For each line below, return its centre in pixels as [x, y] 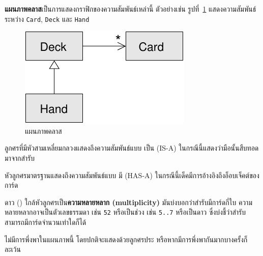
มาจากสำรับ [20, 158]
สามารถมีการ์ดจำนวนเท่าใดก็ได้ [46, 222]
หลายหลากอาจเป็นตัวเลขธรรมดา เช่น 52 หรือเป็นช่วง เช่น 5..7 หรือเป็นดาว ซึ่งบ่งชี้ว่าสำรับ [125, 212]
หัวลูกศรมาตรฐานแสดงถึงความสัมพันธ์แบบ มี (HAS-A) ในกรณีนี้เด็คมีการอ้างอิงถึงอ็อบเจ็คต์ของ [132, 175]
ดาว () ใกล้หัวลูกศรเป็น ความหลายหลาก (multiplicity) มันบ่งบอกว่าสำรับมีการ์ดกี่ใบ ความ [128, 202]
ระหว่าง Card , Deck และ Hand [47, 19]
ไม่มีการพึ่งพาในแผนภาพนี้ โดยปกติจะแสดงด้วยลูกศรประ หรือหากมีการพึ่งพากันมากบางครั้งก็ [126, 239]
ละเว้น [13, 249]
